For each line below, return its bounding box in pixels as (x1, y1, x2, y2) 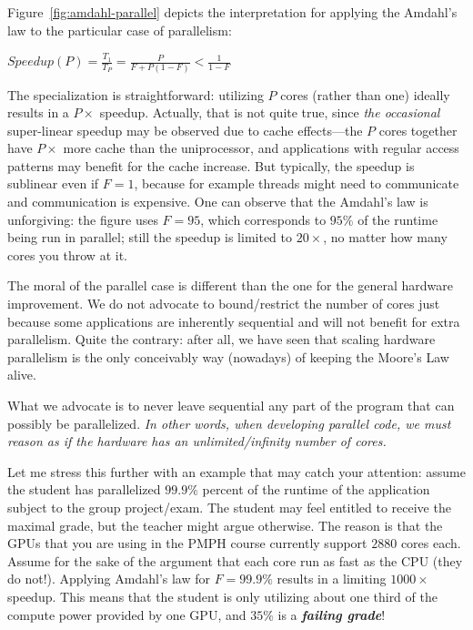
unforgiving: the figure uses (7, 209, 158, 229)
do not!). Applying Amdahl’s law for (7, 569, 210, 588)
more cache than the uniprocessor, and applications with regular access (63, 138, 459, 157)
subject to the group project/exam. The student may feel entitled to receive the (7, 497, 451, 516)
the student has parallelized (7, 480, 161, 499)
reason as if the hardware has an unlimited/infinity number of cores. (7, 432, 387, 451)
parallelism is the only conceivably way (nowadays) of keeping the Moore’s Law (7, 347, 449, 366)
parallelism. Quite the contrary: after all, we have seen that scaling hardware (7, 330, 436, 349)
